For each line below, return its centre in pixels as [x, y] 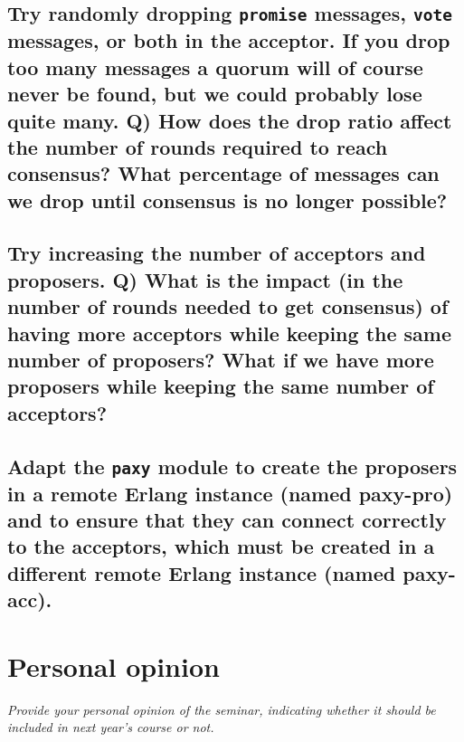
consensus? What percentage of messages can [223, 173]
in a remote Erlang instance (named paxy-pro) [230, 493]
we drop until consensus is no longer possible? [227, 200]
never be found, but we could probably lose [215, 94]
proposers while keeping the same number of [221, 386]
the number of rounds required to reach [198, 146]
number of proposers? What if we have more [221, 360]
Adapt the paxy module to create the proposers [232, 466]
